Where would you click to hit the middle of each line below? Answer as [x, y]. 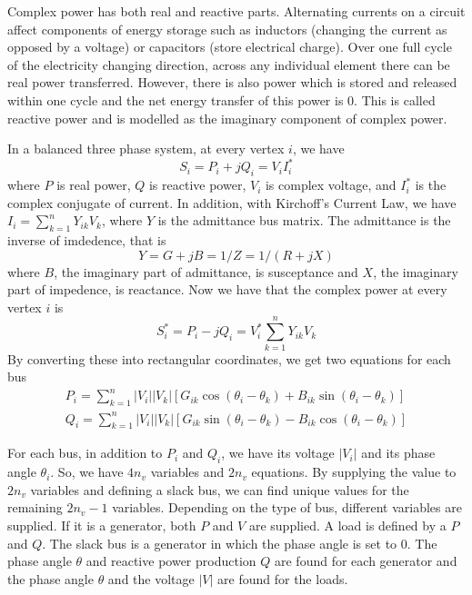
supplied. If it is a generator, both [102, 525]
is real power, [94, 185]
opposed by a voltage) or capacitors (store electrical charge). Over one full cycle [230, 47]
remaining [35, 507]
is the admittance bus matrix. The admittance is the [304, 220]
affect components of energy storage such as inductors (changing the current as [227, 29]
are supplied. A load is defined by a [347, 525]
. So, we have [87, 472]
